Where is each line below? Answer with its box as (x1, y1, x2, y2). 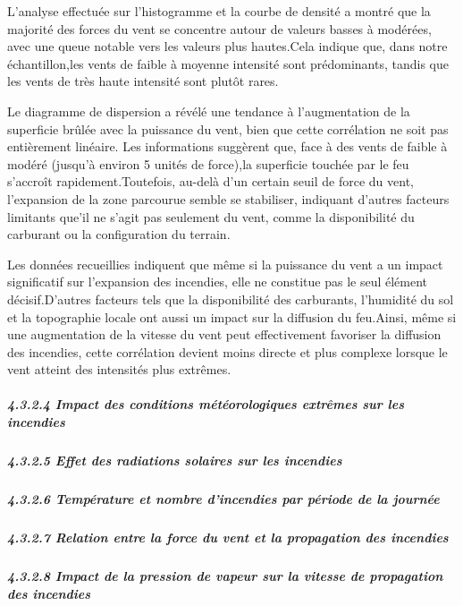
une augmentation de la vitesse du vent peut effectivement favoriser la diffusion (7, 325, 442, 344)
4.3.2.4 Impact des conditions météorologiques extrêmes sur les (7, 395, 405, 414)
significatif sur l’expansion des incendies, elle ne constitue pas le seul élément (7, 272, 428, 291)
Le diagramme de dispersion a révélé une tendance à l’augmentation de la (7, 101, 410, 120)
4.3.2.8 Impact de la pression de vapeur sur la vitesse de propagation (7, 566, 443, 585)
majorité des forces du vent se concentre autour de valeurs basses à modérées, (7, 19, 432, 38)
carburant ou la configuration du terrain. (7, 225, 231, 243)
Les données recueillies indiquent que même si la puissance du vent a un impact (7, 254, 443, 273)
